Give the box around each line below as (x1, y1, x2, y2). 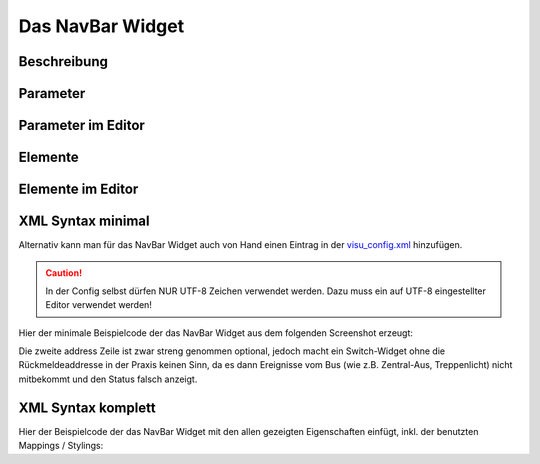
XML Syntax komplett (18, 399, 156, 416)
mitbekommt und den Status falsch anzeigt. (18, 373, 198, 385)
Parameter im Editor (18, 117, 145, 134)
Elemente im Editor (18, 181, 139, 198)
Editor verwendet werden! (45, 299, 152, 311)
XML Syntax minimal (18, 213, 150, 230)
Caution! (45, 266, 83, 279)
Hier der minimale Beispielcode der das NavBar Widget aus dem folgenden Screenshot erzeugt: (18, 326, 414, 339)
